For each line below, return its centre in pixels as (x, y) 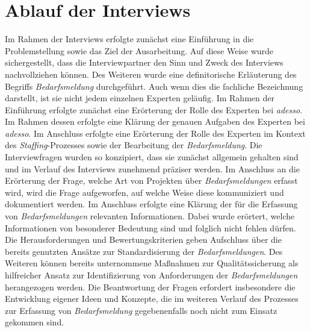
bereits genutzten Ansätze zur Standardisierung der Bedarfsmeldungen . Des (144, 251)
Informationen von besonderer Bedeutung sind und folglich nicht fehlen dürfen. (150, 227)
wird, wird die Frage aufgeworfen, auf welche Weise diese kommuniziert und (144, 192)
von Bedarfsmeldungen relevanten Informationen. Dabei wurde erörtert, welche (150, 216)
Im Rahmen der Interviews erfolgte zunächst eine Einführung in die (129, 39)
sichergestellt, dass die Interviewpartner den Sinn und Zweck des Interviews (144, 62)
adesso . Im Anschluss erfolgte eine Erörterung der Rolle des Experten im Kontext (155, 133)
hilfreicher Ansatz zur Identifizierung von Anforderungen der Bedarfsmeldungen (151, 275)
